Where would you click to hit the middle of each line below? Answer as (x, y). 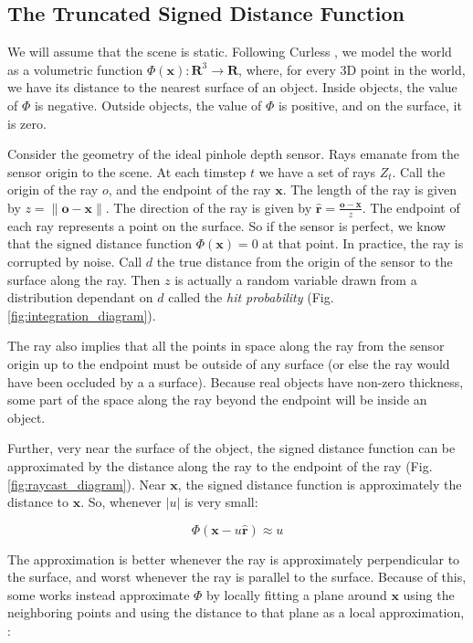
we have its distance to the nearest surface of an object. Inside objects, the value (232, 87)
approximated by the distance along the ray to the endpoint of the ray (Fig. (220, 465)
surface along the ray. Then (84, 279)
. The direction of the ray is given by (209, 207)
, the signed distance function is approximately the (320, 484)
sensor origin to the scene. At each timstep (127, 171)
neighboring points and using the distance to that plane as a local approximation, (236, 612)
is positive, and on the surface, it (370, 105)
